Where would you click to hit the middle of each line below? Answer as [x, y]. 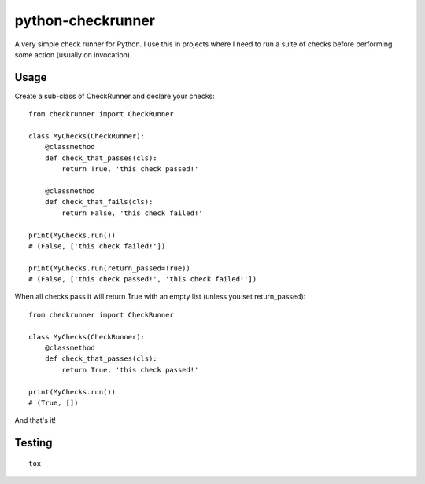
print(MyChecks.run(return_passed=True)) [109, 268]
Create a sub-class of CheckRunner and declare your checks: [115, 96]
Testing [33, 443]
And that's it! [35, 420]
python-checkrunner [85, 20]
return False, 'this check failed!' [133, 213]
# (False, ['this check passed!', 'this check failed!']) [143, 279]
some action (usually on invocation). [73, 54]
